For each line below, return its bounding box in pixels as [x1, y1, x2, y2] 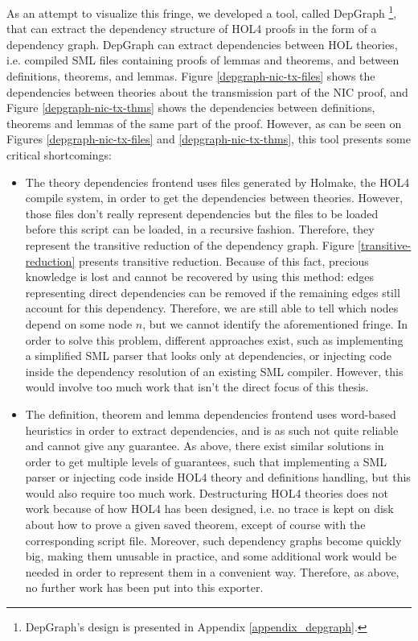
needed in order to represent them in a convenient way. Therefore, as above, [25, 563, 400, 580]
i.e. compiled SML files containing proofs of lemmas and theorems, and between [6, 52, 400, 68]
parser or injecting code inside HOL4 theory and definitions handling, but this [25, 469, 411, 486]
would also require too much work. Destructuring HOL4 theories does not [25, 484, 389, 501]
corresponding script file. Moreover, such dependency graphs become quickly [25, 531, 402, 548]
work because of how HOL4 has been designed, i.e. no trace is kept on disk [25, 500, 394, 517]
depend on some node [25, 315, 133, 332]
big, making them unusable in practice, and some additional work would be [25, 548, 397, 564]
